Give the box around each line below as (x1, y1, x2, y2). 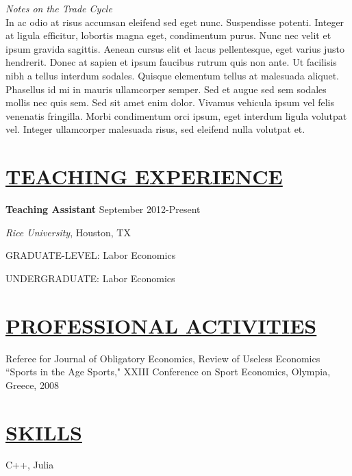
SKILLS (5, 418, 82, 446)
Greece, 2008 (5, 377, 59, 392)
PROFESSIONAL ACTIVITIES (5, 311, 317, 339)
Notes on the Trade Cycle (5, 1, 112, 15)
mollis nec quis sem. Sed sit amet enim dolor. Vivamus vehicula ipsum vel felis (5, 95, 335, 110)
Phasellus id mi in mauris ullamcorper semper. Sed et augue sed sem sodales (5, 82, 327, 96)
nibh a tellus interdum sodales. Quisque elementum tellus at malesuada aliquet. (5, 68, 340, 82)
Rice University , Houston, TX (5, 225, 131, 239)
